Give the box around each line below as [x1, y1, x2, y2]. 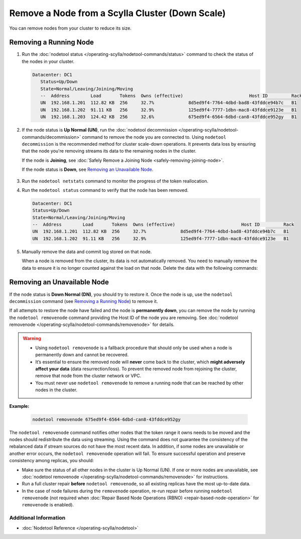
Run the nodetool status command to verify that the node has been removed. [22, 187, 189, 193]
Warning [23, 336, 41, 342]
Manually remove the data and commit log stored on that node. [22, 249, 152, 255]
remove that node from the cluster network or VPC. [35, 373, 141, 379]
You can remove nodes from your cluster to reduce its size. [9, 25, 131, 31]
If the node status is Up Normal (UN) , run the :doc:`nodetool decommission [22, 127, 178, 133]
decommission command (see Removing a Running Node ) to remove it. [9, 298, 158, 304]
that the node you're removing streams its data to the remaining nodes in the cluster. [22, 148, 197, 154]
